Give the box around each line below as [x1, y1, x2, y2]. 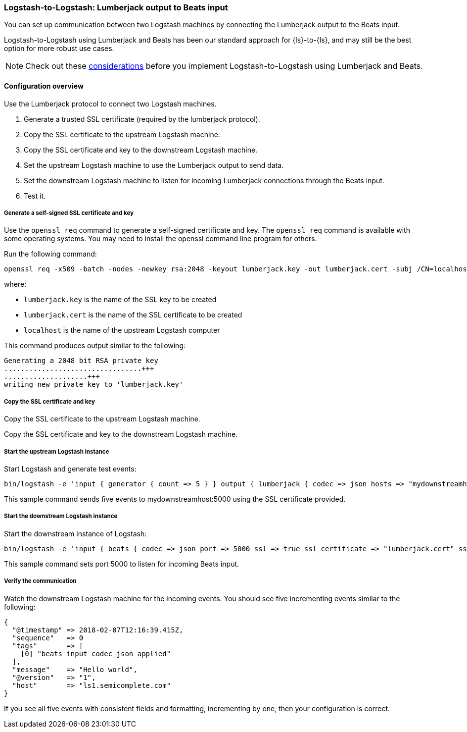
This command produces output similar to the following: [4, 341, 186, 350]
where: [4, 280, 27, 289]
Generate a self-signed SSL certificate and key [4, 209, 134, 216]
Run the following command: [4, 250, 97, 259]
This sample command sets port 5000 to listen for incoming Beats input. [4, 559, 239, 568]
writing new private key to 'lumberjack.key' [4, 380, 184, 389]
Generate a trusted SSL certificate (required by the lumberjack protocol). [24, 114, 260, 123]
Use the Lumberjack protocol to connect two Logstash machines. [4, 99, 217, 108]
